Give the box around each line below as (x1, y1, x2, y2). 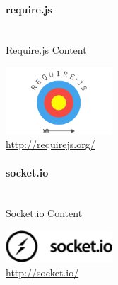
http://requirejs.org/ (6, 137, 95, 152)
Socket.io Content (6, 206, 83, 220)
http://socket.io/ (6, 265, 79, 280)
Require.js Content (6, 43, 87, 57)
